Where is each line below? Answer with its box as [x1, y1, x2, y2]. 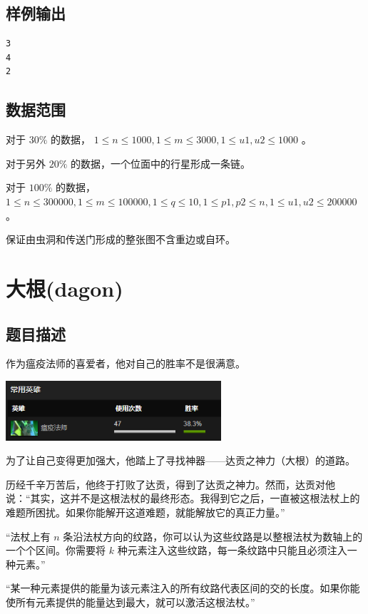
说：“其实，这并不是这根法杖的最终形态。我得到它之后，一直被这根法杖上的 [6, 491, 360, 506]
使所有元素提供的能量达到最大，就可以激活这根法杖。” [6, 595, 255, 610]
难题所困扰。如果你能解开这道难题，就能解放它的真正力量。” [6, 505, 285, 520]
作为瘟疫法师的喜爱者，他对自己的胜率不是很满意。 [6, 356, 245, 371]
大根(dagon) [6, 273, 123, 302]
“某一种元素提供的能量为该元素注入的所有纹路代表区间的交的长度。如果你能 [6, 580, 360, 595]
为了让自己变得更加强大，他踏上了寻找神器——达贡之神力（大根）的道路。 [6, 453, 355, 468]
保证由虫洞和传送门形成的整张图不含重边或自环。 [6, 232, 235, 247]
